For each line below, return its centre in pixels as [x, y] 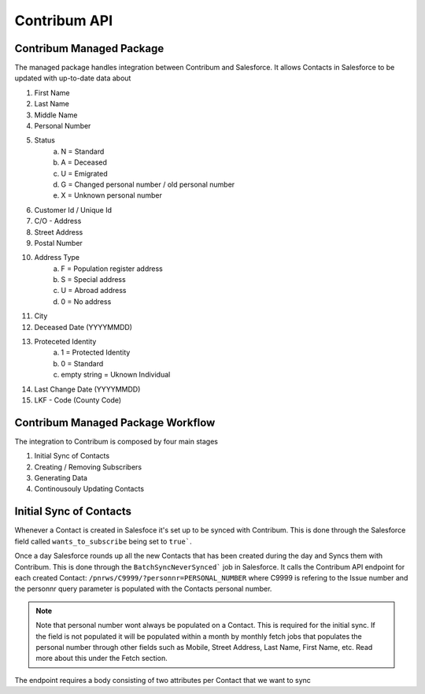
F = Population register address [112, 269]
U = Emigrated [84, 173]
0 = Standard [82, 363]
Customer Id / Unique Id [73, 210]
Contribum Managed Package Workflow [115, 423]
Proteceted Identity [65, 342]
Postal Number [58, 243]
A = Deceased [84, 162]
